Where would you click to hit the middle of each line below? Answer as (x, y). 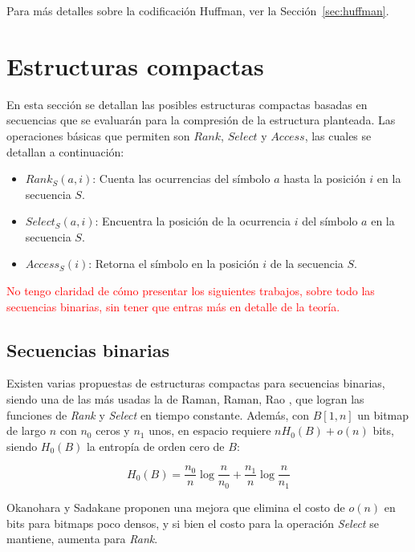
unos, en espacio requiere (210, 430)
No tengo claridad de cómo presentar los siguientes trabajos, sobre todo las (191, 291)
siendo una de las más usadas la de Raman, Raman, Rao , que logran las (185, 399)
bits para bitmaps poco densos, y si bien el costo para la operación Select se (193, 523)
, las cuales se (338, 135)
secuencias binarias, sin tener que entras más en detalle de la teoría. (173, 306)
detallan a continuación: (65, 151)
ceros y (113, 430)
